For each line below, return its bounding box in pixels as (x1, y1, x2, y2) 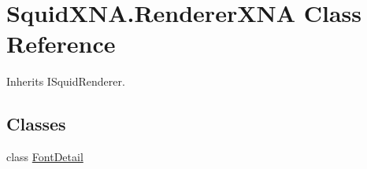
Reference (6, 28, 116, 60)
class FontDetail (6, 149, 83, 165)
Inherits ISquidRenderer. (6, 73, 125, 90)
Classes (6, 112, 66, 136)
